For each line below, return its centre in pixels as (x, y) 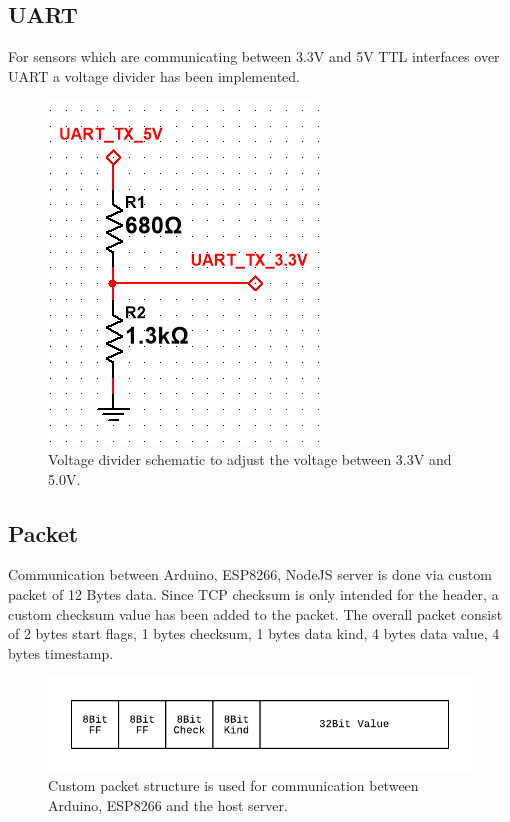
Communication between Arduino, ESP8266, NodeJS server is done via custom (250, 574)
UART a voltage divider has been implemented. (154, 75)
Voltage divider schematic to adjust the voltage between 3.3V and (250, 458)
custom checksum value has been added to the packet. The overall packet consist (255, 613)
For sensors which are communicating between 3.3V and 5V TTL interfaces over (254, 56)
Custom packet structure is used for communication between (233, 785)
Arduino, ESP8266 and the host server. (168, 804)
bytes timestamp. (61, 652)
